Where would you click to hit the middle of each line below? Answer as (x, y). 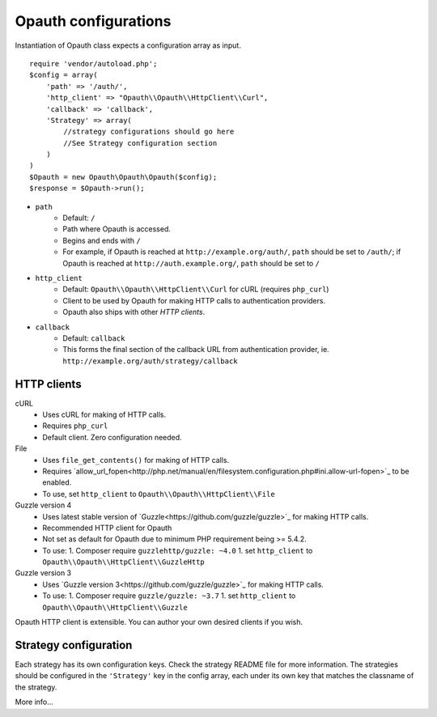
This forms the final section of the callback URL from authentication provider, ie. (196, 350)
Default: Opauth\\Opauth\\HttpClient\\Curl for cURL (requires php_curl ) (196, 289)
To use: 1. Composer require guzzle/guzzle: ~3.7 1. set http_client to (169, 596)
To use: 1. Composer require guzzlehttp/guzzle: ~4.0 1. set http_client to (178, 550)
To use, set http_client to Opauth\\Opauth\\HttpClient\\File (159, 494)
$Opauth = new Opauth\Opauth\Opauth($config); (123, 177)
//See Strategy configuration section (140, 143)
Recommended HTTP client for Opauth (107, 528)
